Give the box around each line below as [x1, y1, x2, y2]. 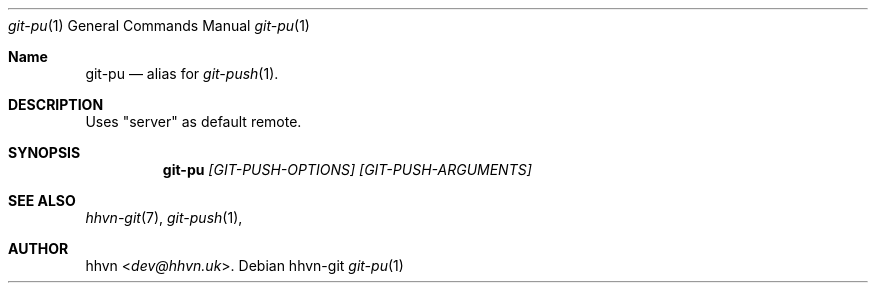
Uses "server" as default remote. [85, 113, 302, 130]
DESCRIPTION [8, 96, 104, 113]
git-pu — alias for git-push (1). [85, 65, 279, 82]
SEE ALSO [8, 192, 76, 209]
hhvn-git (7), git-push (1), [85, 209, 243, 226]
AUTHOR [8, 240, 69, 257]
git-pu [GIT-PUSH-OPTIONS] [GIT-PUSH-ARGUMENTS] [162, 161, 532, 178]
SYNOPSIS [8, 144, 81, 161]
